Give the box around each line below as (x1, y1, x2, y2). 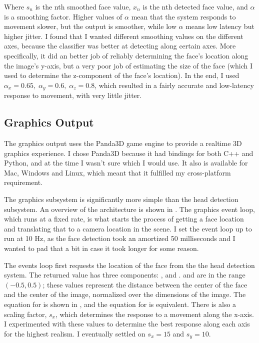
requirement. (4, 177, 43, 187)
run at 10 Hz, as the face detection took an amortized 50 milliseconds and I (4, 233, 235, 243)
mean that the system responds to (131, 11, 236, 21)
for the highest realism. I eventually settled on (4, 328, 145, 338)
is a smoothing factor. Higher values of (4, 11, 122, 21)
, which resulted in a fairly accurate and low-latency (94, 79, 254, 90)
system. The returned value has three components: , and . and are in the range (4, 269, 245, 280)
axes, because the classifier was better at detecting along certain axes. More (4, 40, 236, 51)
